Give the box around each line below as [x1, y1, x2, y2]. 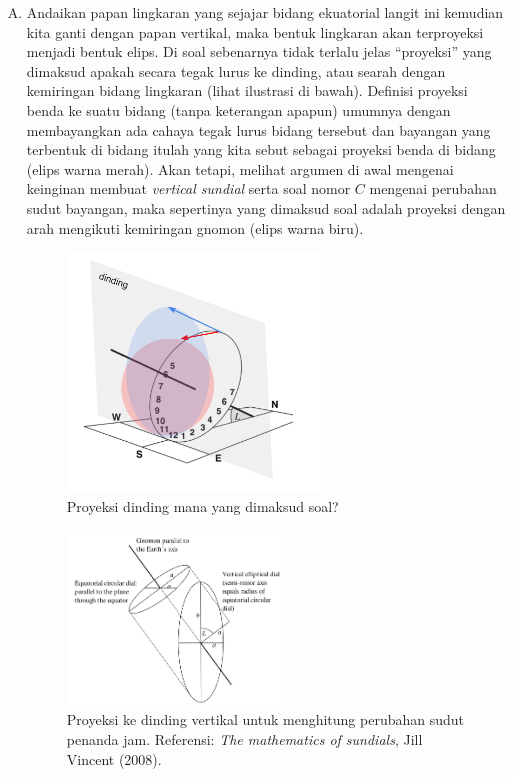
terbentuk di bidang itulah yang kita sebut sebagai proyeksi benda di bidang [26, 139, 496, 160]
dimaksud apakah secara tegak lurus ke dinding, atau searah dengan [26, 60, 446, 81]
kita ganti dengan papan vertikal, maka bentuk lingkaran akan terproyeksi [26, 21, 484, 42]
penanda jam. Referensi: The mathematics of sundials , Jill [66, 728, 423, 749]
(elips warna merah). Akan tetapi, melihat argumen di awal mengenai [26, 158, 454, 179]
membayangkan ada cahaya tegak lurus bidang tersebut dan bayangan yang [26, 119, 491, 140]
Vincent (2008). [66, 748, 162, 769]
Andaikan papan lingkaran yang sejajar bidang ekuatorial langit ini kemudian [26, 2, 504, 22]
